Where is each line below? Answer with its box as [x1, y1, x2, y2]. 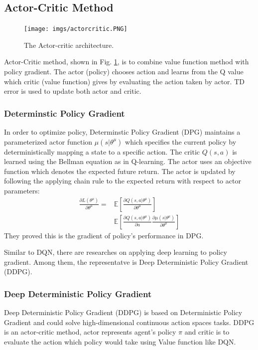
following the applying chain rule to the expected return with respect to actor [4, 175, 241, 186]
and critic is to [184, 327, 230, 337]
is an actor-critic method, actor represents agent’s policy [4, 327, 176, 337]
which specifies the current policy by [125, 136, 237, 147]
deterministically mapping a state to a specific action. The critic [4, 146, 200, 157]
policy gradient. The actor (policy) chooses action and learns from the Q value [4, 66, 244, 77]
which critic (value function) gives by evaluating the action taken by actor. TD [4, 76, 245, 86]
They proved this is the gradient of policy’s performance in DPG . [4, 230, 204, 240]
